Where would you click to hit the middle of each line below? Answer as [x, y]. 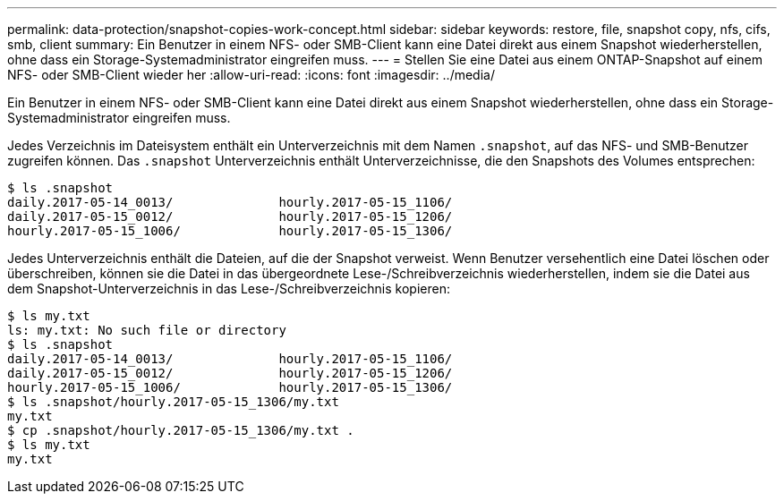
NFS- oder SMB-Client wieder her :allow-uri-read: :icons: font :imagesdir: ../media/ [251, 75]
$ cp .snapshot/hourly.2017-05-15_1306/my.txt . [181, 430]
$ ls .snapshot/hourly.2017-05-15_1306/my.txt [173, 402]
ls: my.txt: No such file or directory [147, 330]
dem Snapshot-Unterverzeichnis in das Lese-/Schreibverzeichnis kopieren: [229, 289]
